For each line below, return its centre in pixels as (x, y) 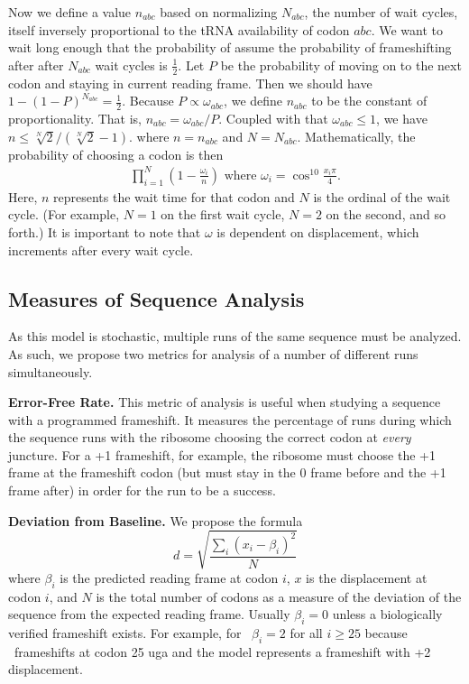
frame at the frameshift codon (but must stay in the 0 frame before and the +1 (227, 472)
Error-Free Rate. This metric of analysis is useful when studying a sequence (225, 402)
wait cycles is (131, 65)
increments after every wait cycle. (101, 250)
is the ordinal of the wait (382, 196)
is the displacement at (367, 577)
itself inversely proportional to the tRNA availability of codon (179, 29)
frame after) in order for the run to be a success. (142, 490)
